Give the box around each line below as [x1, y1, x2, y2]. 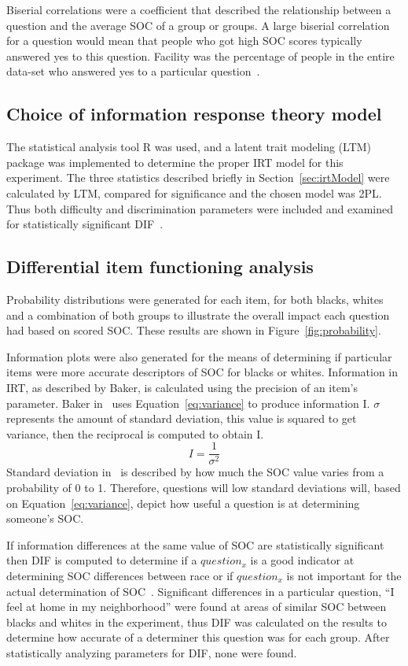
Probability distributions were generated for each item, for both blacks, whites [6, 290, 384, 307]
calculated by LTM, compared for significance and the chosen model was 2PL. [6, 184, 382, 201]
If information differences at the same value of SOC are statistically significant [6, 536, 384, 553]
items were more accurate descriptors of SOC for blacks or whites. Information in [6, 364, 399, 380]
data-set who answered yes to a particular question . [6, 63, 260, 80]
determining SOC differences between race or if [6, 567, 233, 583]
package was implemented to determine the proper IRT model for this [6, 154, 344, 170]
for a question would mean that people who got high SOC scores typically [6, 32, 362, 49]
